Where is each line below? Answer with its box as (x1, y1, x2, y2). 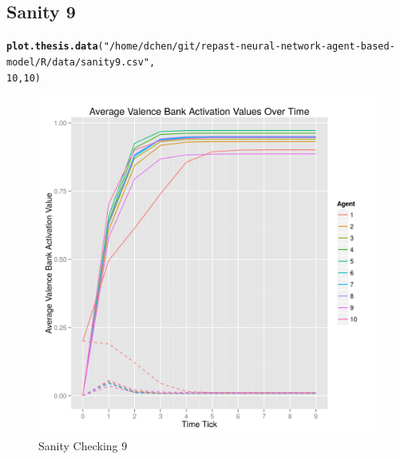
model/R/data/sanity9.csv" (6, 56, 149, 68)
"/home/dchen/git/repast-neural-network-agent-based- (103, 41, 395, 53)
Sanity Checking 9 (38, 437, 128, 453)
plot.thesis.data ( (6, 41, 104, 53)
